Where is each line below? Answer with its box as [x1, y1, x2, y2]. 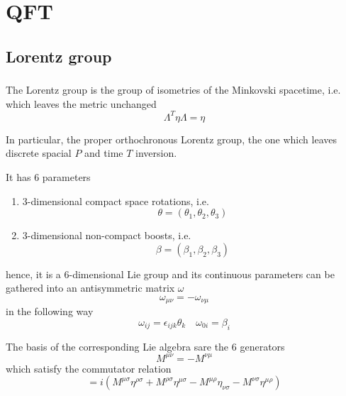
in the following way [6, 304, 94, 319]
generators [240, 339, 285, 353]
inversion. [135, 145, 177, 160]
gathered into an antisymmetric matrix [6, 280, 175, 295]
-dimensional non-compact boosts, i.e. [27, 228, 191, 243]
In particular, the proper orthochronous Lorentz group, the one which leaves [6, 131, 337, 146]
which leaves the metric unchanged [6, 96, 157, 111]
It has [6, 169, 31, 184]
